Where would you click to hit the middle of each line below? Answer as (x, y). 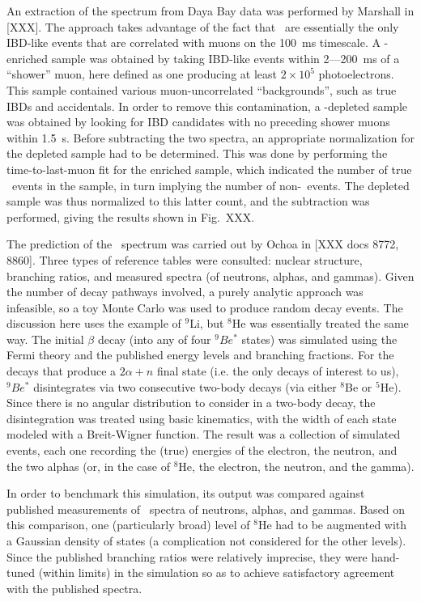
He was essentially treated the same (320, 323)
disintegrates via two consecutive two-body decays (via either (185, 386)
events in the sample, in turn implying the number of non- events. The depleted (210, 185)
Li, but (207, 323)
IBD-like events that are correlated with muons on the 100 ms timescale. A (193, 42)
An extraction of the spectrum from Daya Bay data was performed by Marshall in (210, 11)
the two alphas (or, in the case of (89, 466)
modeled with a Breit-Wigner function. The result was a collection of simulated (204, 434)
